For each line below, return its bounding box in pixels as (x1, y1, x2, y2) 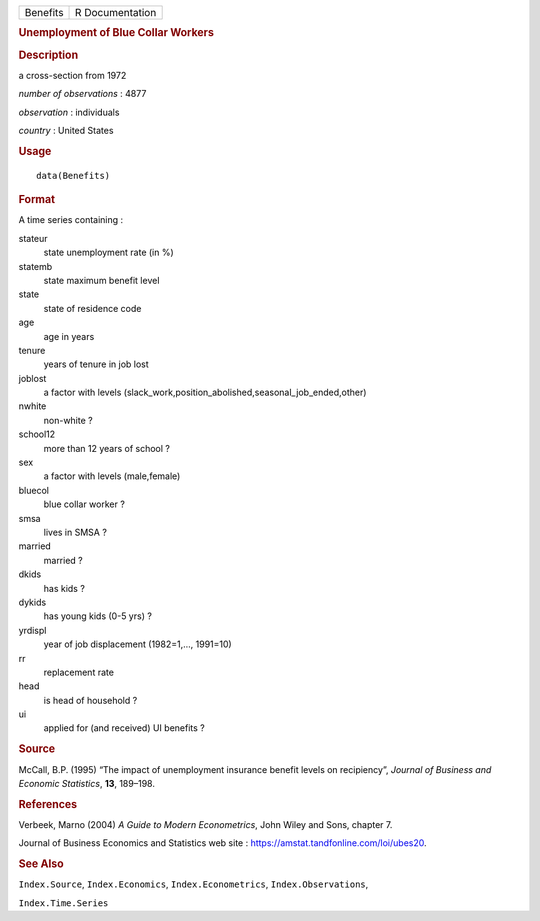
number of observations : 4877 (18, 88, 147, 100)
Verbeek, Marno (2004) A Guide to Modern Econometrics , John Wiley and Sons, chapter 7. (18, 818, 393, 830)
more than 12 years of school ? (43, 442, 170, 454)
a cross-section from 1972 (18, 69, 127, 81)
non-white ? (43, 414, 94, 426)
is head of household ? (43, 694, 138, 706)
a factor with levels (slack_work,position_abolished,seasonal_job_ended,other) (43, 386, 367, 399)
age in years (43, 330, 95, 342)
